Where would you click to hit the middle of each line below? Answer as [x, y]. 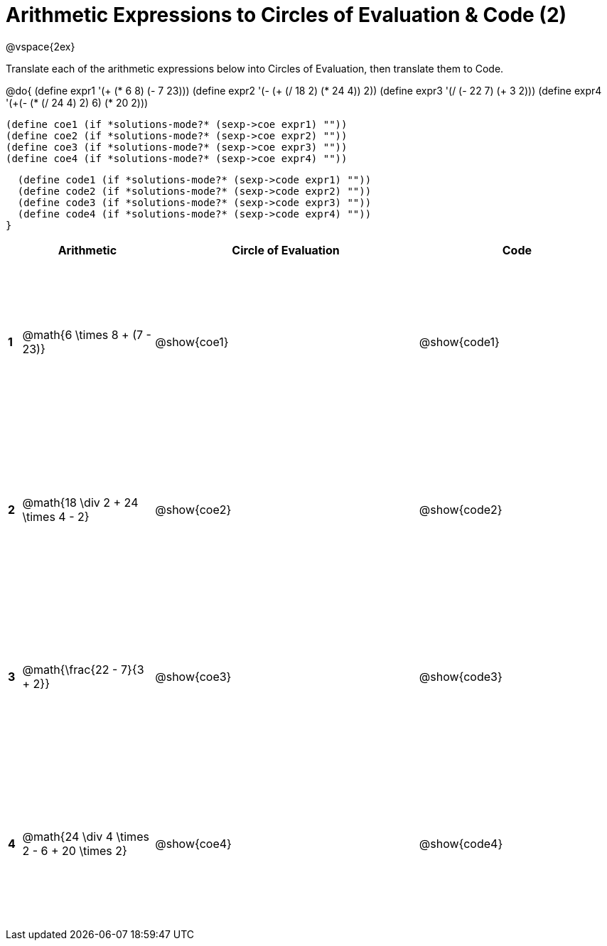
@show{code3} [461, 677]
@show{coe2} [193, 509]
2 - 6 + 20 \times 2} [75, 851]
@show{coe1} [192, 342]
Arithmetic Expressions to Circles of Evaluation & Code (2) [286, 15]
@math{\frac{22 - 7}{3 [83, 670]
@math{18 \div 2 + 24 [80, 502]
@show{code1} [459, 342]
